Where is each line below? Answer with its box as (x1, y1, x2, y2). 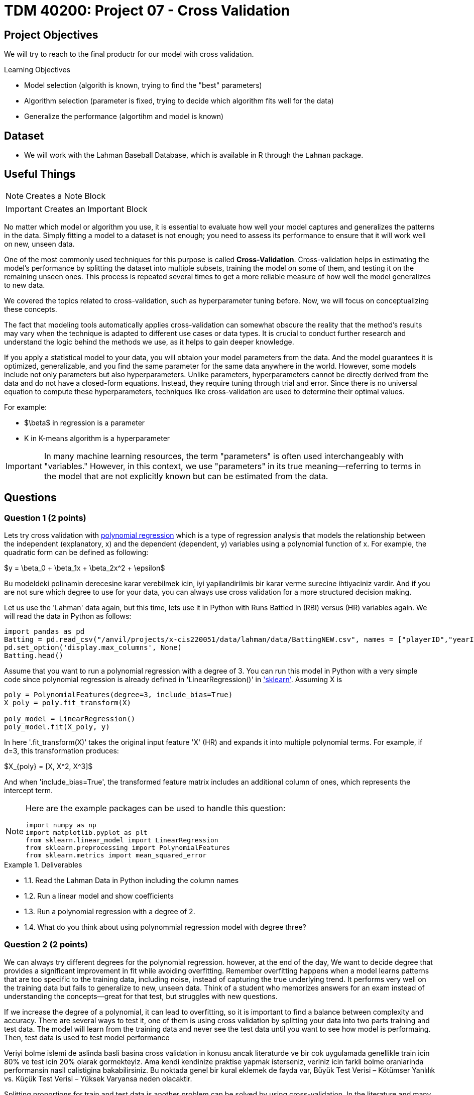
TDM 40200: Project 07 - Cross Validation (4, 2, 290, 19)
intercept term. (4, 786, 53, 795)
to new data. (4, 280, 45, 289)
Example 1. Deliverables (4, 860, 82, 869)
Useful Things (4, 168, 76, 181)
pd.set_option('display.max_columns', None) (4, 643, 182, 652)
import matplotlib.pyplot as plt (26, 829, 148, 837)
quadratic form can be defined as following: (4, 548, 149, 557)
